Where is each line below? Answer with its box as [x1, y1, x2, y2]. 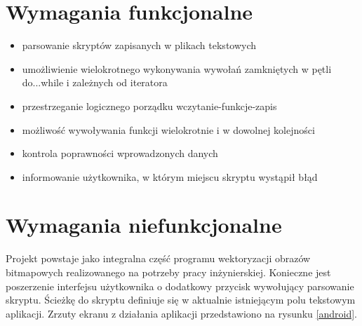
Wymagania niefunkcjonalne [6, 210, 282, 239]
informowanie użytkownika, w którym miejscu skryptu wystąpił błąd [22, 169, 318, 184]
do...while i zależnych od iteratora [22, 75, 168, 90]
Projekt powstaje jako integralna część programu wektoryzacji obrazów [6, 251, 311, 266]
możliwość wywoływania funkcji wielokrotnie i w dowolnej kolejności [22, 122, 315, 137]
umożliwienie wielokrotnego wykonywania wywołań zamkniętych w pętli [22, 61, 332, 76]
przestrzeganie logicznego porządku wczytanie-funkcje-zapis [22, 98, 277, 113]
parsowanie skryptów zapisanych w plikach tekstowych [22, 38, 257, 53]
